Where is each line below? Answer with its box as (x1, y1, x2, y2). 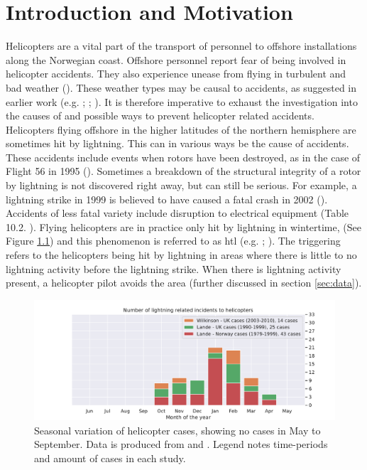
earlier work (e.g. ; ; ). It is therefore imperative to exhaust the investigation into (6, 94, 358, 109)
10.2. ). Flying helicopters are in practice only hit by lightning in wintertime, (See (6, 219, 361, 234)
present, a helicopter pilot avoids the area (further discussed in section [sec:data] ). (6, 275, 362, 290)
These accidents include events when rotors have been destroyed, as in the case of (6, 149, 361, 164)
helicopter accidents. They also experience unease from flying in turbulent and (6, 66, 346, 81)
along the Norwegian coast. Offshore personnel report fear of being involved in (6, 52, 346, 67)
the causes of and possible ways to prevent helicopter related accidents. (6, 108, 314, 123)
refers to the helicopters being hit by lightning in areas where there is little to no (6, 247, 357, 262)
